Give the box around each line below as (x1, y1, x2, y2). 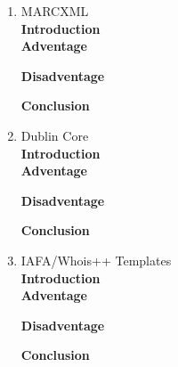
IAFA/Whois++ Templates (20, 250, 172, 269)
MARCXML (20, 2, 89, 20)
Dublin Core (20, 126, 89, 144)
